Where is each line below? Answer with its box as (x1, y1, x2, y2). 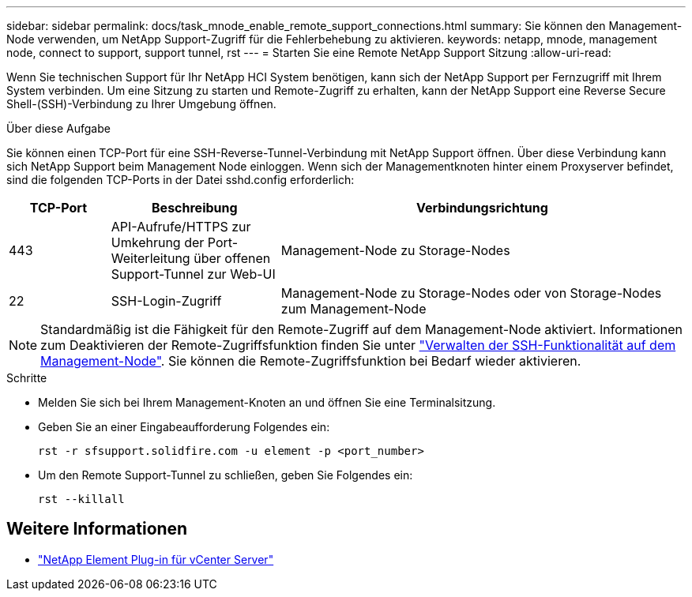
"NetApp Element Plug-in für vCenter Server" (38, 552, 274, 566)
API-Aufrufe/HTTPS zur (111, 219, 251, 235)
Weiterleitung (111, 250, 190, 266)
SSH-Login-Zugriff (111, 293, 222, 309)
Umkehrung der (111, 235, 205, 250)
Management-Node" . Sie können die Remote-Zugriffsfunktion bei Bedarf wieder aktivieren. (40, 353, 581, 369)
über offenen (194, 250, 271, 266)
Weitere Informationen (6, 519, 188, 539)
